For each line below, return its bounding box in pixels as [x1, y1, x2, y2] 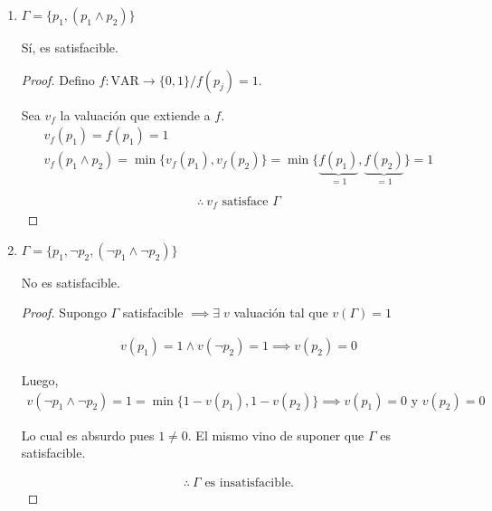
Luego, [21, 371, 59, 390]
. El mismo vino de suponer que [187, 425, 364, 444]
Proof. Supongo [21, 303, 107, 322]
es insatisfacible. [204, 476, 294, 489]
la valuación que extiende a [60, 105, 211, 124]
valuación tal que [233, 303, 328, 322]
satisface [222, 194, 269, 208]
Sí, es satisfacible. [21, 38, 118, 56]
